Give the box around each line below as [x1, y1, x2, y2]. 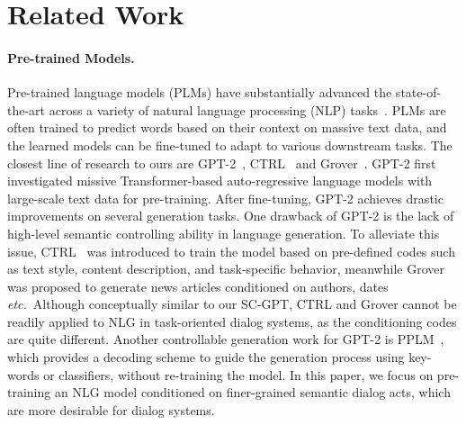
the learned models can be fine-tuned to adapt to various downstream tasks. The [7, 135, 453, 154]
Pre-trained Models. [7, 48, 135, 67]
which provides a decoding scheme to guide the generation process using [7, 348, 405, 366]
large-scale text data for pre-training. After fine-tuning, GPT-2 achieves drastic [7, 188, 444, 207]
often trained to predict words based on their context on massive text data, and [7, 118, 447, 137]
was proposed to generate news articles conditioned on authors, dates [7, 276, 389, 295]
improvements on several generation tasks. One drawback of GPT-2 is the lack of [7, 206, 454, 225]
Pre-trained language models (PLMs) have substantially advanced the [7, 83, 392, 102]
